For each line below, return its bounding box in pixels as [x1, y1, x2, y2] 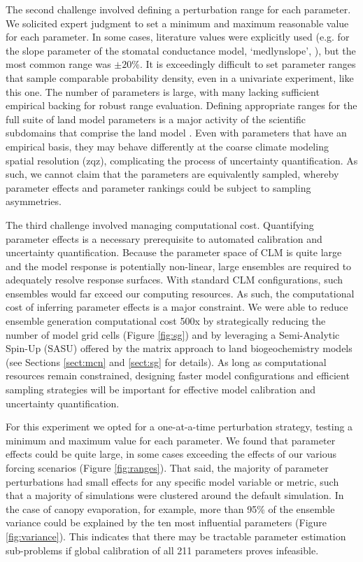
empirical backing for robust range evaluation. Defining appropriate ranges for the [6, 98, 357, 113]
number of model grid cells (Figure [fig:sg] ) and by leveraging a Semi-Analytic [6, 327, 340, 342]
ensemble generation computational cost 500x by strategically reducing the [6, 314, 326, 328]
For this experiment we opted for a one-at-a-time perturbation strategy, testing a [6, 419, 353, 434]
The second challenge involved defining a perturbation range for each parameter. [6, 2, 351, 16]
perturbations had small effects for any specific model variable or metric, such [6, 474, 339, 489]
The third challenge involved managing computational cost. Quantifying [6, 217, 314, 232]
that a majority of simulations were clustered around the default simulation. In [6, 488, 344, 503]
